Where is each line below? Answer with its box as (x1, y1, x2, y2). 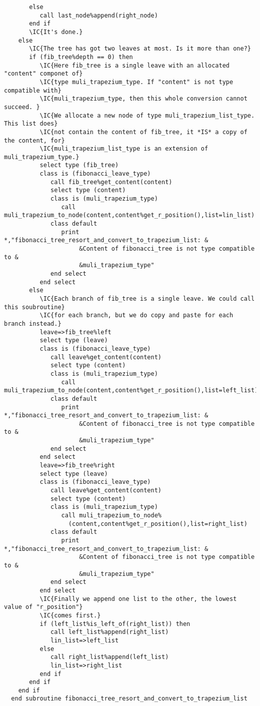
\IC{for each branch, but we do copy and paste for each (39, 312, 233, 319)
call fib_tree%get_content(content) (50, 178, 172, 186)
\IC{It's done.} (29, 28, 83, 36)
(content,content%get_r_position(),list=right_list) (68, 520, 247, 527)
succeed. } (4, 103, 40, 111)
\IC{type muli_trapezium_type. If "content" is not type (39, 78, 233, 86)
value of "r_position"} (4, 603, 83, 611)
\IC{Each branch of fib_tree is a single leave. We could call (39, 295, 255, 302)
